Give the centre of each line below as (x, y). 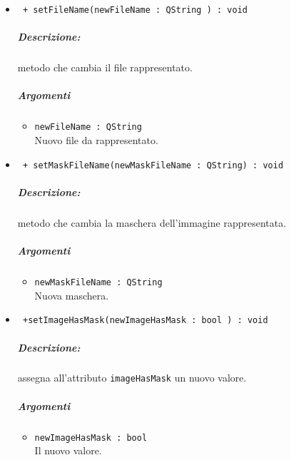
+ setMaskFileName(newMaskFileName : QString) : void (153, 165)
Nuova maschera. (72, 295)
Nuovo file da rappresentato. (96, 140)
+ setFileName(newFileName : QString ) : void (135, 10)
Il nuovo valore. (68, 450)
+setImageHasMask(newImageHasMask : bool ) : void (145, 321)
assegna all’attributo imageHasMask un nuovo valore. (132, 378)
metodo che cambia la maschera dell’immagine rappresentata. (152, 222)
